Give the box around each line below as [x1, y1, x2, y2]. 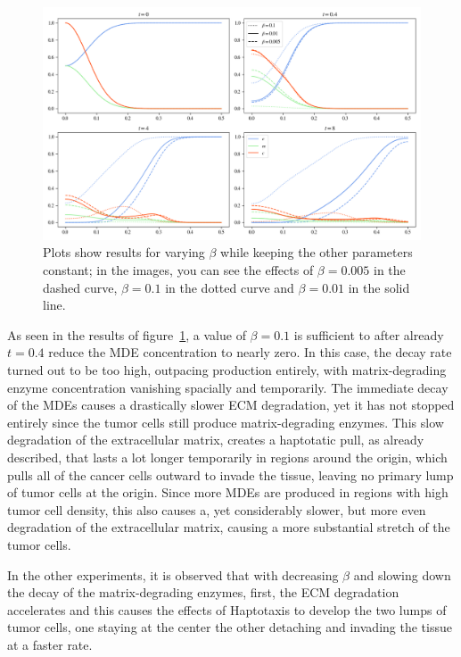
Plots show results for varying [43, 243, 205, 262]
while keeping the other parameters [220, 243, 413, 262]
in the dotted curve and [165, 278, 294, 296]
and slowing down [353, 565, 451, 584]
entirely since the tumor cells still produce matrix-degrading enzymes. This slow [7, 412, 444, 431]
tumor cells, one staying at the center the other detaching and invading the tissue [7, 618, 452, 636]
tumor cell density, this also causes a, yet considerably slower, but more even [7, 500, 426, 519]
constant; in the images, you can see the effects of [43, 261, 314, 279]
